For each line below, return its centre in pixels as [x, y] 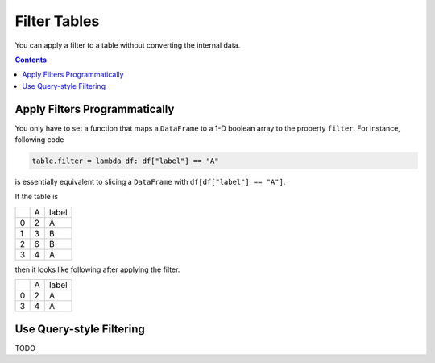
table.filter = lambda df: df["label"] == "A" [125, 161]
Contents [31, 60]
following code [39, 140]
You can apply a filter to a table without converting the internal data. [128, 45]
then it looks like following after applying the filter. [97, 269]
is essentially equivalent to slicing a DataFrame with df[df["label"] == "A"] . [150, 181]
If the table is [37, 197]
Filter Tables [57, 21]
